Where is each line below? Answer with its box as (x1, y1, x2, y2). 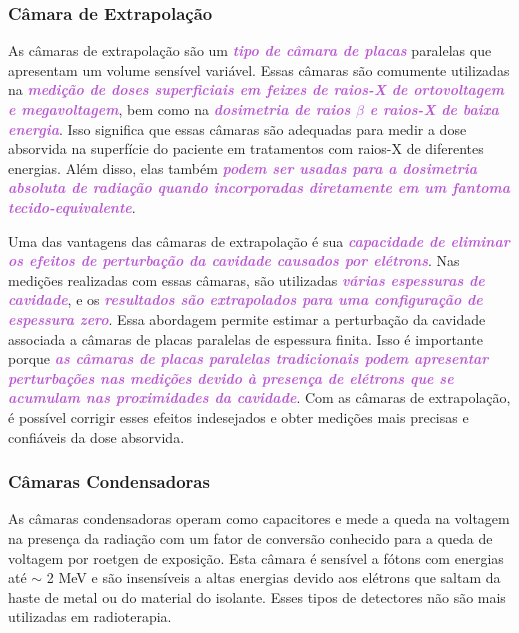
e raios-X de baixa (369, 99, 499, 119)
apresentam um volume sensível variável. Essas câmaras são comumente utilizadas (8, 59, 510, 80)
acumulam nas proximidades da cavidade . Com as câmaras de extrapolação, (8, 387, 511, 408)
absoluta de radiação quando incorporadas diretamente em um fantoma (8, 177, 511, 198)
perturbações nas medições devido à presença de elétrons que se (8, 367, 454, 388)
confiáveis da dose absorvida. (8, 426, 185, 447)
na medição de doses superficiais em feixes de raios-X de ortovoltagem (8, 79, 504, 100)
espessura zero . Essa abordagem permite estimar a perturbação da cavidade (8, 308, 486, 329)
